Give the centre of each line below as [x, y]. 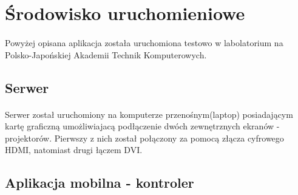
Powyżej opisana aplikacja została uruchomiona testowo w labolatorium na [144, 42]
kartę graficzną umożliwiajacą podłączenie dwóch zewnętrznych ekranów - [142, 126]
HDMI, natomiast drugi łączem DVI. [74, 150]
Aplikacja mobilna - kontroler [100, 183]
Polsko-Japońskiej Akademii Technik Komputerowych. [106, 54]
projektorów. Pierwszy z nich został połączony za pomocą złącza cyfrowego [144, 138]
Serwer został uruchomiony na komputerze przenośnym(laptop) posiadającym [149, 114]
